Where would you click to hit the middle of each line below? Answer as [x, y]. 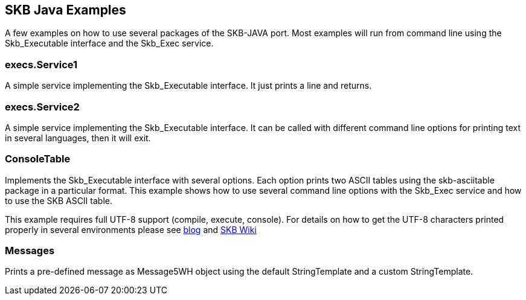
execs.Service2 [42, 107]
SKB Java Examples [66, 10]
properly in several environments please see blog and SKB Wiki [131, 229]
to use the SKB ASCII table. [59, 200]
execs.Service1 [41, 64]
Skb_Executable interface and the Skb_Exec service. [109, 43]
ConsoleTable [38, 159]
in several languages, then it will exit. [78, 138]
